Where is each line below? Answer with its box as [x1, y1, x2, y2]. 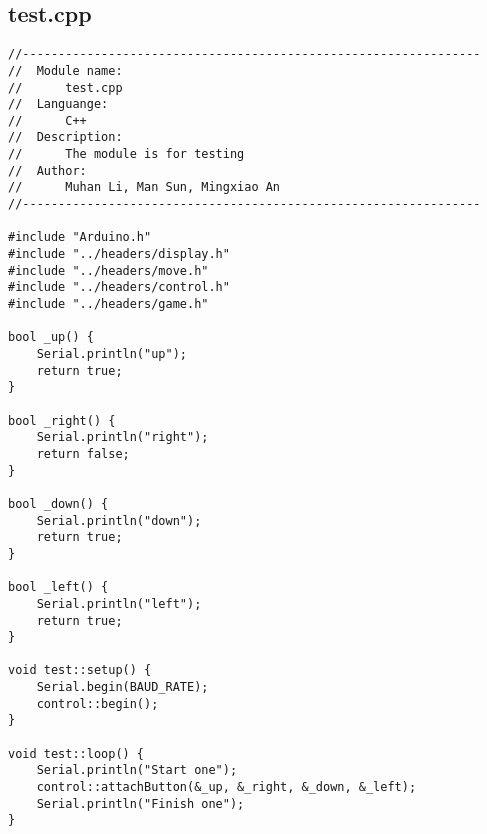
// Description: [8, 130, 123, 145]
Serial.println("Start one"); [36, 763, 238, 778]
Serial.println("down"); [36, 513, 202, 528]
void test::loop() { [8, 746, 145, 761]
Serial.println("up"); [36, 347, 187, 362]
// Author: [8, 163, 87, 178]
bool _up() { [8, 330, 94, 345]
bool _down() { [8, 496, 109, 511]
